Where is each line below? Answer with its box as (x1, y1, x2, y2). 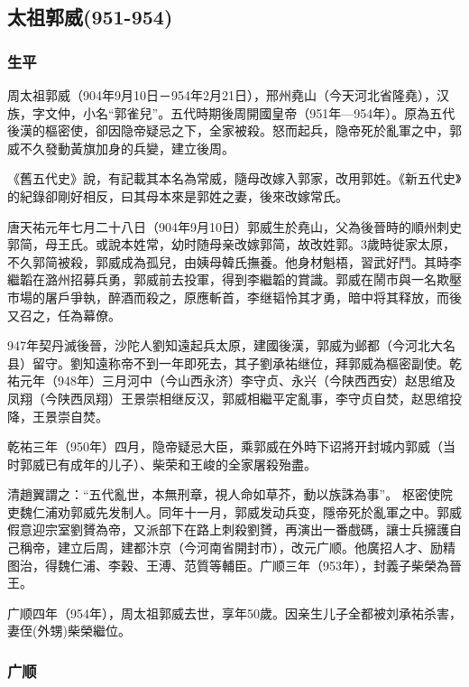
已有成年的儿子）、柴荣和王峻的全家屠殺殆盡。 (44, 454, 317, 473)
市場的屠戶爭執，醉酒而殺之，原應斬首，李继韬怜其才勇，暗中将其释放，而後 (7, 287, 462, 306)
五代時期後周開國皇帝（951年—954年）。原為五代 (170, 103, 455, 122)
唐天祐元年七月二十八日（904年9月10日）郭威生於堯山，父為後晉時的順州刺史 (7, 217, 462, 236)
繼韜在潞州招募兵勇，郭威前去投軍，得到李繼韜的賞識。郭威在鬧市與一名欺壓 (7, 270, 462, 289)
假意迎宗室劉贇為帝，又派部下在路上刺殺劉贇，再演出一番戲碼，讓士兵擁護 (7, 520, 449, 539)
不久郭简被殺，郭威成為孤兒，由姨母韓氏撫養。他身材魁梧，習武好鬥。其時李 (7, 252, 462, 271)
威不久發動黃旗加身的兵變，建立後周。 (7, 138, 234, 157)
